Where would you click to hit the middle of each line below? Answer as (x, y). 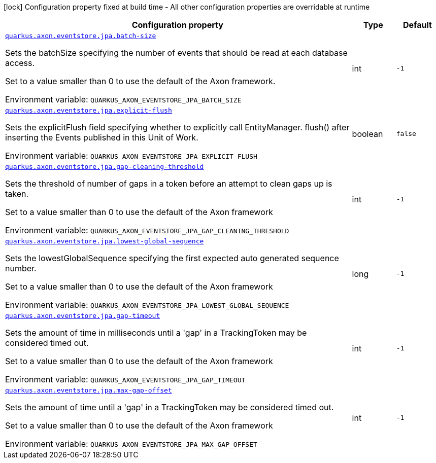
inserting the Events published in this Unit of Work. (102, 137)
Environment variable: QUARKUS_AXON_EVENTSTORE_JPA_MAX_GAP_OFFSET (131, 444)
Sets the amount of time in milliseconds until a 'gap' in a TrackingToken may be (156, 333)
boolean (367, 134)
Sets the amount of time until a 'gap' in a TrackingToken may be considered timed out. (170, 407)
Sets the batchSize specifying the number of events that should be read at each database (176, 53)
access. (20, 63)
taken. (17, 194)
